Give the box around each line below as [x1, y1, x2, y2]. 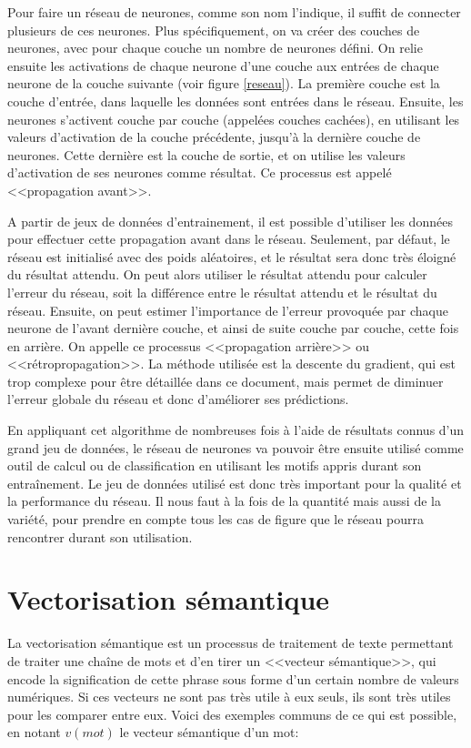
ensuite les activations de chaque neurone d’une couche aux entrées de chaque [7, 56, 439, 75]
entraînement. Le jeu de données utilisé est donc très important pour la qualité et [7, 473, 462, 492]
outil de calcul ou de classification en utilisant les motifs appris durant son [7, 456, 422, 475]
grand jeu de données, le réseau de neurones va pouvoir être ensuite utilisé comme [7, 438, 464, 457]
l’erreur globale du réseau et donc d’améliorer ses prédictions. [7, 389, 349, 409]
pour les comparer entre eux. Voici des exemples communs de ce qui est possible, [7, 704, 457, 723]
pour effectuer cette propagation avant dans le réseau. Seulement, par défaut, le [7, 229, 450, 248]
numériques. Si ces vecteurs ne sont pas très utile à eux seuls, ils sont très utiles [7, 687, 451, 706]
